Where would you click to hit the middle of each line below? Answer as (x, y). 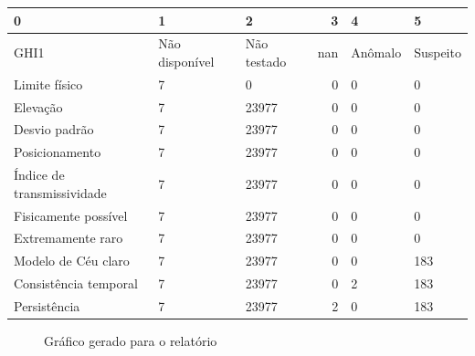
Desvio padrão (54, 129)
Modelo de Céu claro (72, 261)
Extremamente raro (69, 238)
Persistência (47, 305)
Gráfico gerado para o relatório (131, 341)
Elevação (38, 106)
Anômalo (376, 52)
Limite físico (48, 84)
